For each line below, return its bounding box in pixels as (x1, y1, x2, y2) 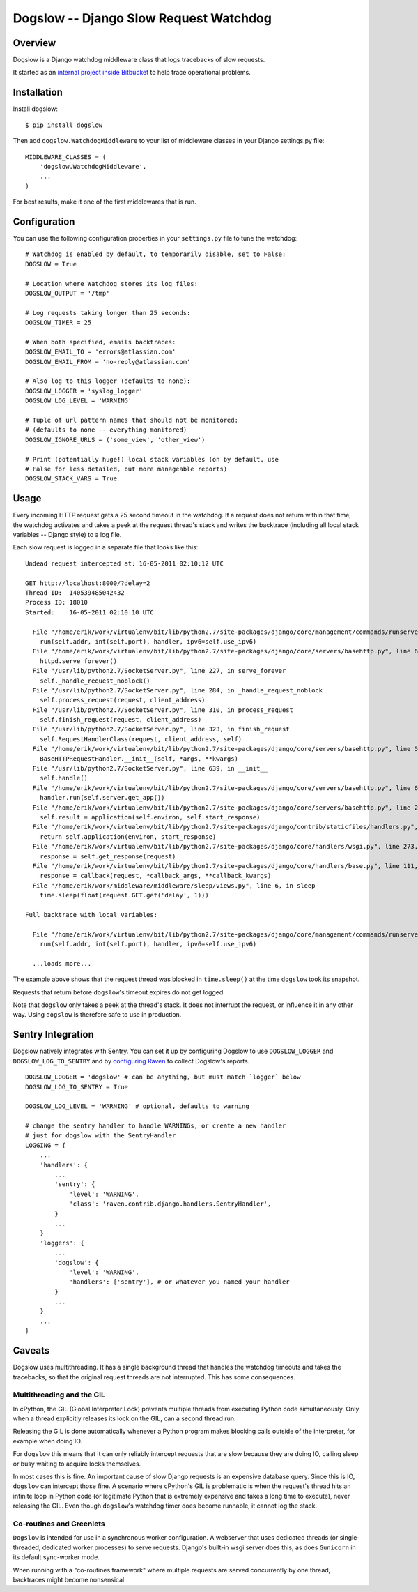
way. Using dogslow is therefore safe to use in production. (13, 1010, 182, 1019)
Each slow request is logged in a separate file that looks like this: (13, 543, 199, 552)
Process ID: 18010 (25, 598, 88, 607)
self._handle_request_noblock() (39, 676, 150, 685)
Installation (13, 86, 63, 98)
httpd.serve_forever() (39, 657, 118, 665)
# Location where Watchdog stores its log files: (25, 280, 199, 287)
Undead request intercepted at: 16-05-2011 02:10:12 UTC (25, 559, 224, 568)
